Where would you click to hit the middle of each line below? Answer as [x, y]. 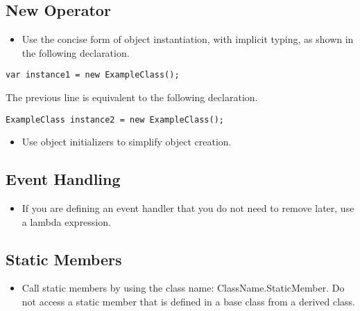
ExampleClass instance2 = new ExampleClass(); [115, 119]
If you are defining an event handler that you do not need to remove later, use [188, 208]
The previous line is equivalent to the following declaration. [132, 97]
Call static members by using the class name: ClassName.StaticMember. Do [183, 288]
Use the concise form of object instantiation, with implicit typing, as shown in [188, 39]
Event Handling [63, 179]
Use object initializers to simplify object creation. [127, 142]
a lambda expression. [66, 221]
